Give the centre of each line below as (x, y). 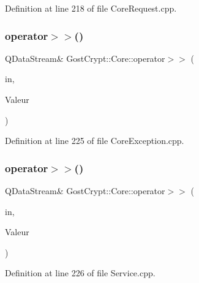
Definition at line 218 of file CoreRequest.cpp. (91, 8)
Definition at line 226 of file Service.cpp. (80, 273)
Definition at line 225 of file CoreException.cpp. (95, 141)
